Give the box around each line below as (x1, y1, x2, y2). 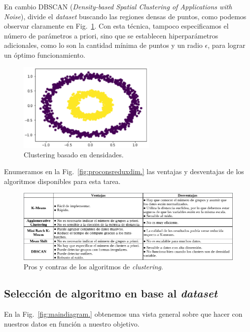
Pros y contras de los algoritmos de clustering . (24, 261, 163, 272)
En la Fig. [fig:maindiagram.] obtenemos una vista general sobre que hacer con (4, 308, 243, 319)
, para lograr (208, 40, 246, 50)
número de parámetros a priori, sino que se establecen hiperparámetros (4, 30, 218, 40)
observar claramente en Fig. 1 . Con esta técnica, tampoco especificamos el (4, 21, 229, 31)
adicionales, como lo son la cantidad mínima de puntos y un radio (4, 40, 203, 50)
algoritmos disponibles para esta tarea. (4, 176, 121, 186)
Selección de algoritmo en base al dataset (4, 286, 217, 301)
